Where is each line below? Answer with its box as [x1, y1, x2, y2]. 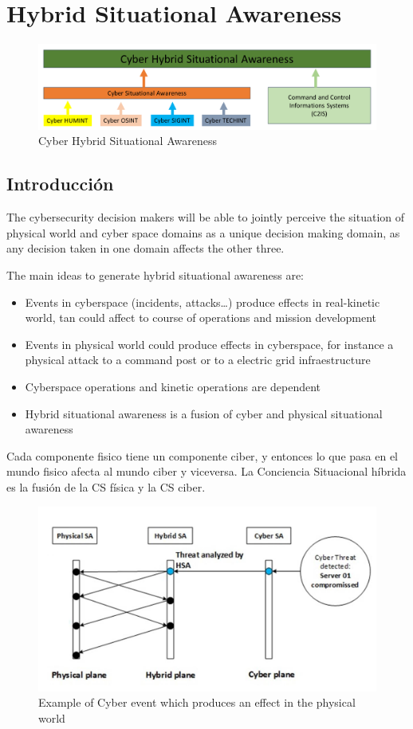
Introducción [6, 171, 114, 196]
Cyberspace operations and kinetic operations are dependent [25, 378, 321, 395]
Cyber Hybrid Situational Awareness [38, 132, 217, 149]
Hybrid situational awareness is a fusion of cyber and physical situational [25, 405, 383, 421]
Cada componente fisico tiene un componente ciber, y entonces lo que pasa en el [6, 447, 398, 464]
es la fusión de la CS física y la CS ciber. [6, 478, 206, 495]
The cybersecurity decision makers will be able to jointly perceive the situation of [6, 209, 404, 225]
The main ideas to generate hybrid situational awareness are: [6, 267, 305, 284]
